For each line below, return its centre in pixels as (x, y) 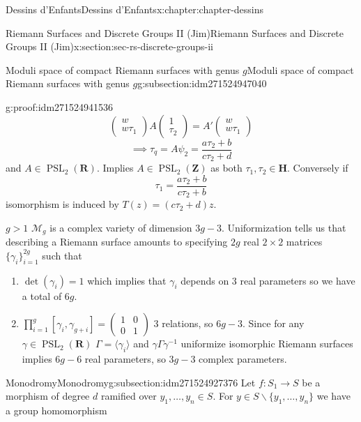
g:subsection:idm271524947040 (202, 83)
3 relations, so (183, 323)
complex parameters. (243, 359)
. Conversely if (318, 168)
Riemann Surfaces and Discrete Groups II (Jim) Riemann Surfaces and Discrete (175, 32)
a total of (42, 295)
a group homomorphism (56, 410)
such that (62, 255)
